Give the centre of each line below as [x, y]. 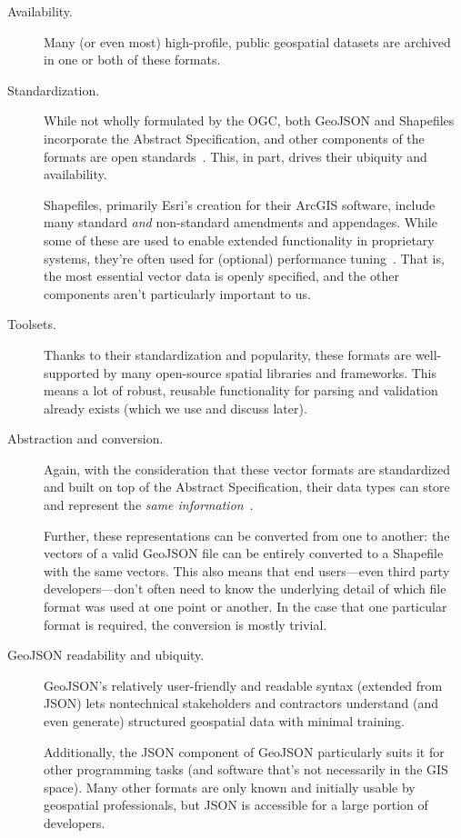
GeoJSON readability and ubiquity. [106, 655]
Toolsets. [32, 324]
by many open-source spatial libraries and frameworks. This [270, 372]
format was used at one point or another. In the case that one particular [246, 607]
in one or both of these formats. [132, 60]
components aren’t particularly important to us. [177, 293]
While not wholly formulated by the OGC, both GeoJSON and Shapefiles [249, 120]
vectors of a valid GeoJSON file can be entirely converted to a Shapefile [244, 553]
